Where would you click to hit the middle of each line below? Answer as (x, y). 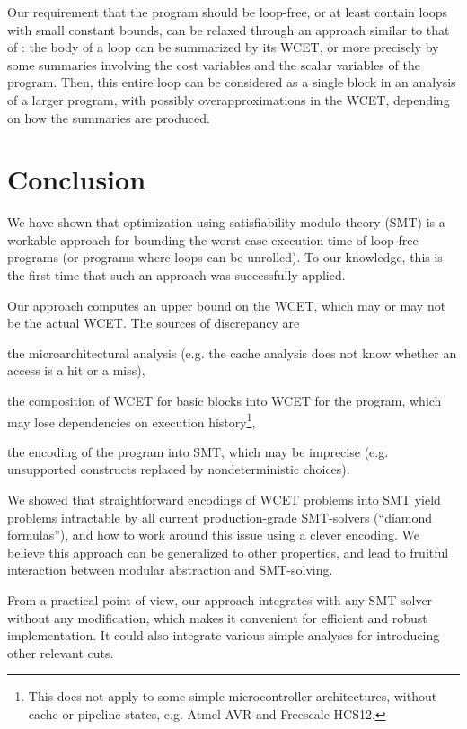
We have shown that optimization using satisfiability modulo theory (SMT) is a (226, 222)
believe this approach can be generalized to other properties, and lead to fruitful (228, 552)
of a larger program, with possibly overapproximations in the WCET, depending (229, 99)
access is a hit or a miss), (76, 370)
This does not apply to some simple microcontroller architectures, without (233, 696)
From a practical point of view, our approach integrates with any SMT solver (220, 600)
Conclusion (77, 179)
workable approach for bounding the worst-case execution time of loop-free (213, 239)
